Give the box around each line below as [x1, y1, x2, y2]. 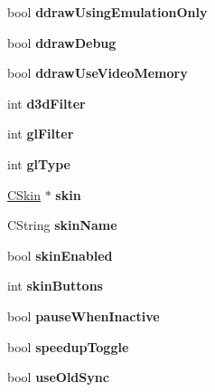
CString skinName [7, 215, 117, 234]
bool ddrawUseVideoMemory [7, 63, 188, 82]
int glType [7, 154, 70, 173]
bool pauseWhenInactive [7, 306, 160, 325]
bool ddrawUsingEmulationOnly [7, 3, 208, 21]
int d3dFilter [7, 93, 86, 112]
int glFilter [7, 124, 74, 143]
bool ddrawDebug [7, 33, 117, 52]
